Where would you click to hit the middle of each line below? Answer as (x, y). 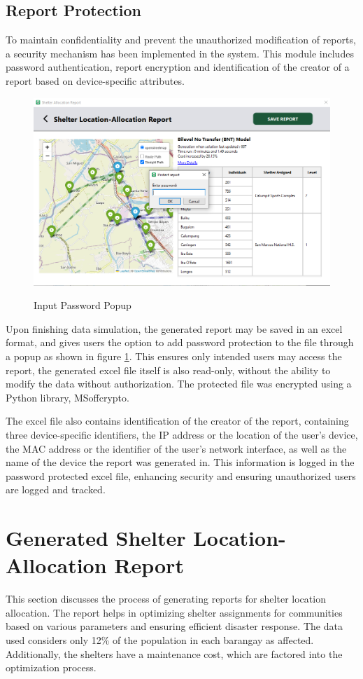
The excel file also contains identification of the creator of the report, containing (177, 421)
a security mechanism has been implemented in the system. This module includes (180, 53)
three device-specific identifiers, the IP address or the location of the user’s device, (182, 434)
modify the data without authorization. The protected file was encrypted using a (179, 384)
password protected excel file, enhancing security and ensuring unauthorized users (181, 475)
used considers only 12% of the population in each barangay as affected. (160, 640)
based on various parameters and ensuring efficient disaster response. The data (174, 626)
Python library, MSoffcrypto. (67, 397)
